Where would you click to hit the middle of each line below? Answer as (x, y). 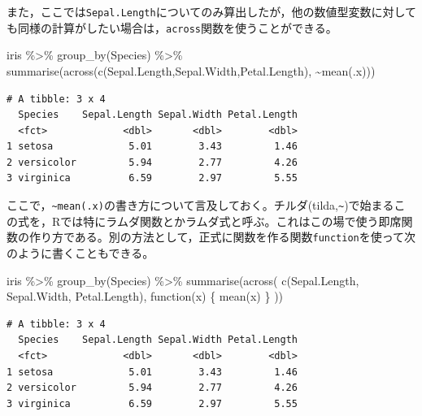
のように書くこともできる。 (80, 252)
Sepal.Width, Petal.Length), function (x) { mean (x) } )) (145, 296)
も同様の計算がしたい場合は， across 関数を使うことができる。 (172, 27)
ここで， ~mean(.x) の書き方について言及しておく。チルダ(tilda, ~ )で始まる (200, 205)
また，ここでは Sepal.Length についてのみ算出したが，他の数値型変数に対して (211, 11)
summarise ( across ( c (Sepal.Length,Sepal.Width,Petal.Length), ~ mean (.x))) (191, 70)
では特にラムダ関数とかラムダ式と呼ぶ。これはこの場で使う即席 (231, 221)
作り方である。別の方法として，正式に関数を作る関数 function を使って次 (222, 237)
